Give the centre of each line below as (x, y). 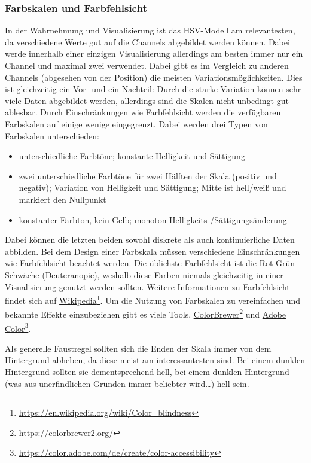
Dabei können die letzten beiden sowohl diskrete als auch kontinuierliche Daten (150, 240)
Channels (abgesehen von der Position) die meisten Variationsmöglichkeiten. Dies (154, 77)
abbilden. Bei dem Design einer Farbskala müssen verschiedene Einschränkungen (153, 251)
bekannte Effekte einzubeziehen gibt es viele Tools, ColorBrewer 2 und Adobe (146, 313)
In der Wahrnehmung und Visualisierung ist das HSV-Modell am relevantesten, (150, 30)
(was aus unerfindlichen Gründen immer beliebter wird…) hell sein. (127, 383)
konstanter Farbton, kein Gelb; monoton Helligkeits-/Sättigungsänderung (153, 219)
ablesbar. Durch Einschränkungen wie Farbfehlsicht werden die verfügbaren (143, 112)
